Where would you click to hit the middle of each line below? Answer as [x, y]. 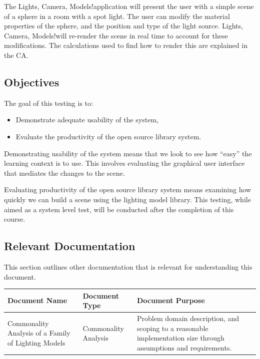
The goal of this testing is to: [48, 103]
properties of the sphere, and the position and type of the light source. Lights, [123, 26]
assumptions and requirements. [184, 347]
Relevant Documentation [70, 246]
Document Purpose [171, 300]
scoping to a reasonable [172, 328]
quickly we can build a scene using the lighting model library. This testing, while [127, 199]
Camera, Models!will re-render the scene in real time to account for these [116, 35]
